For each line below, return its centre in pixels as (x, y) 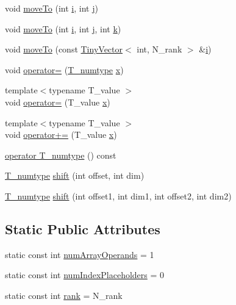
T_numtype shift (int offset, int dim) (75, 175)
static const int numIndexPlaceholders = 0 (85, 275)
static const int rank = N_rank (64, 295)
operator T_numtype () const (61, 155)
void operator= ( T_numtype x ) (64, 69)
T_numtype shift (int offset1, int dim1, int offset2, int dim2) (118, 196)
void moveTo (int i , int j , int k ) (63, 28)
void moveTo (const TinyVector (64, 49)
